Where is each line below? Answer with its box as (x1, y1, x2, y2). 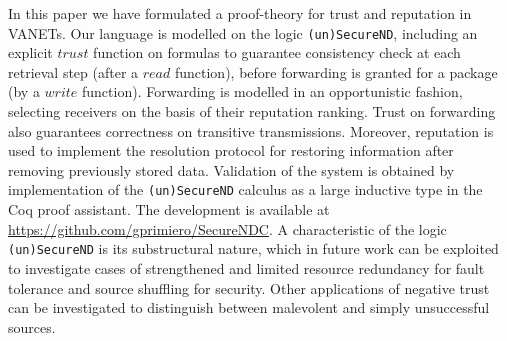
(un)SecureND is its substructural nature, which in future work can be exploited (8, 238, 499, 259)
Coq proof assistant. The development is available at (8, 199, 330, 220)
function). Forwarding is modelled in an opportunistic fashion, (82, 81, 463, 102)
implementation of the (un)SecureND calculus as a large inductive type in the (8, 179, 483, 200)
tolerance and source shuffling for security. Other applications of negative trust (8, 277, 490, 298)
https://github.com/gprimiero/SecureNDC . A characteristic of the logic (8, 218, 447, 239)
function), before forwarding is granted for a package (174, 61, 498, 82)
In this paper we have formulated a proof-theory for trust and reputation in (8, 3, 472, 23)
